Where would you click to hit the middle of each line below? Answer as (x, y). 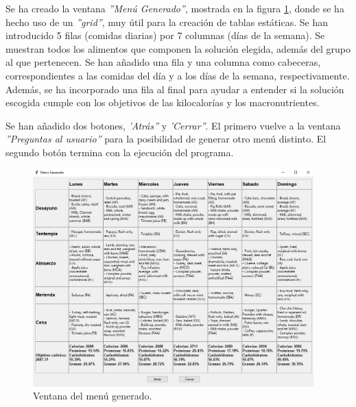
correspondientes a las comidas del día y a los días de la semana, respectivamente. (178, 75)
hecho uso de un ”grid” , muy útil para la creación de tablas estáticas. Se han (167, 22)
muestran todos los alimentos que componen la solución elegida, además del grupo (178, 48)
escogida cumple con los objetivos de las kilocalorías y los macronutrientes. (163, 102)
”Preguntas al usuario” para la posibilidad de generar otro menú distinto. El (166, 139)
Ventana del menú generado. (93, 396)
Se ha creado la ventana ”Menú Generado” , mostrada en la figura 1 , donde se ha (175, 8)
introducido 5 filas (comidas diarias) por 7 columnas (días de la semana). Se (165, 35)
